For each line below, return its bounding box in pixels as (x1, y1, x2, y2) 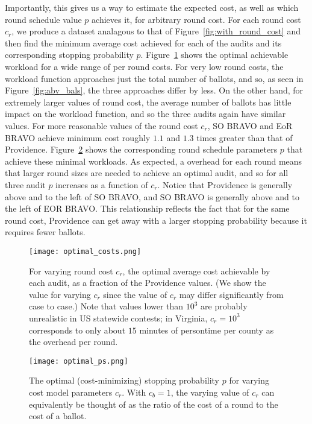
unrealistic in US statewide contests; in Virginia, (29, 311, 208, 324)
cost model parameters (29, 385, 113, 398)
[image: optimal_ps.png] (29, 356, 128, 365)
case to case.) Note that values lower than (29, 300, 184, 312)
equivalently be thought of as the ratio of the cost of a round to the (29, 397, 278, 410)
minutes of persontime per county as (139, 323, 274, 336)
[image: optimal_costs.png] (29, 247, 142, 256)
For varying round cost (29, 264, 113, 277)
